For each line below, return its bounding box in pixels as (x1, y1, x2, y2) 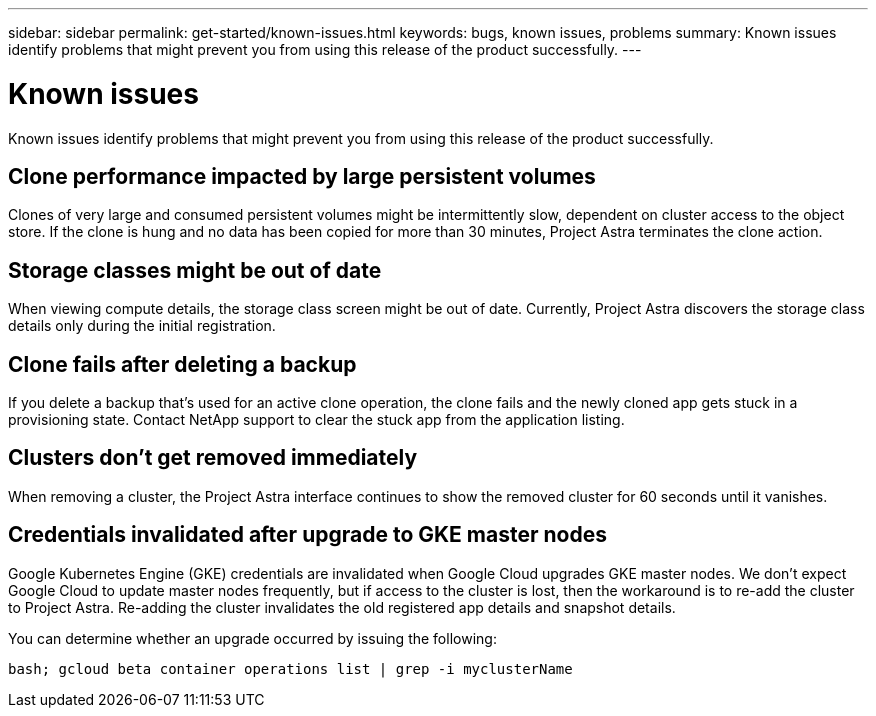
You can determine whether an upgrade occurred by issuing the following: (8, 629, 497, 647)
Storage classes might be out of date (8, 257, 382, 283)
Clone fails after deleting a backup (8, 351, 357, 377)
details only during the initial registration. (8, 317, 276, 335)
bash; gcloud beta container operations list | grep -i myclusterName (8, 660, 573, 677)
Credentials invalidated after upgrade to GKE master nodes (8, 522, 607, 548)
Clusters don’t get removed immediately (8, 445, 418, 471)
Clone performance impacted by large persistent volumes (8, 163, 596, 189)
